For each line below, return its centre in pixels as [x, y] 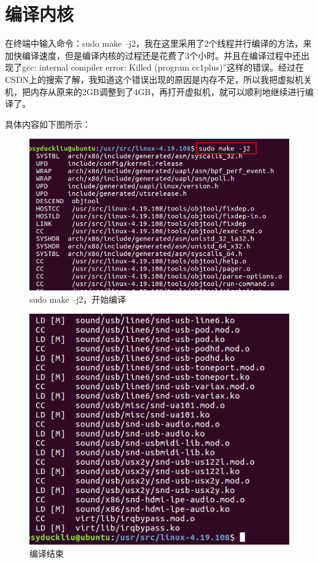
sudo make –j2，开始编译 [78, 299]
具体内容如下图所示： [48, 124]
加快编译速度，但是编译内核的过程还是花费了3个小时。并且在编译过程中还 [153, 55]
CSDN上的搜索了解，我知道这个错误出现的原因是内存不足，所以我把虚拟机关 [159, 79]
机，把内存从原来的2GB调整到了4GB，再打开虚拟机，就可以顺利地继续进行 [155, 91]
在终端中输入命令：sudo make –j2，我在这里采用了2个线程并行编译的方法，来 [158, 43]
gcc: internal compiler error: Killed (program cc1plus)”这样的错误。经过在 [163, 67]
